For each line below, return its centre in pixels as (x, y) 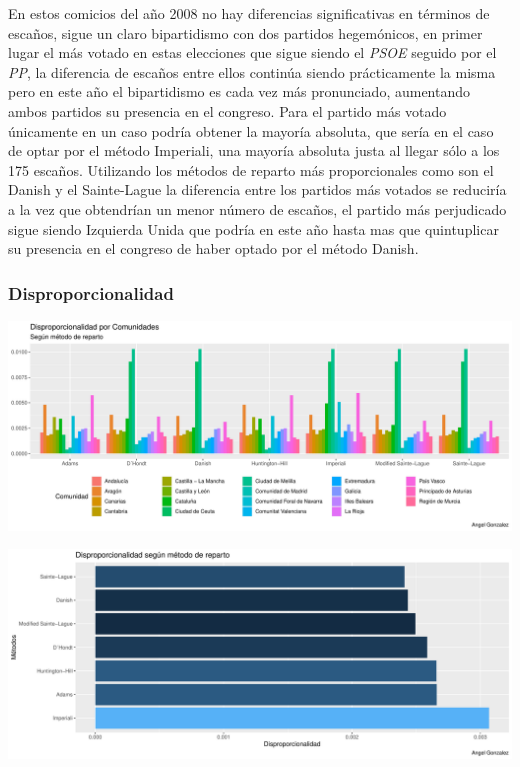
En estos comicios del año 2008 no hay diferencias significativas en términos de (249, 13)
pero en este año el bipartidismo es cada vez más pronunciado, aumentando (239, 91)
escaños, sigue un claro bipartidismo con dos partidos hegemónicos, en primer (245, 32)
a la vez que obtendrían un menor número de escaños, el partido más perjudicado (257, 208)
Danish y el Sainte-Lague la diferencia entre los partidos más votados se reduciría (257, 189)
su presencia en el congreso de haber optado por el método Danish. (213, 248)
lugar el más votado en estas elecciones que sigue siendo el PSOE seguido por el (252, 52)
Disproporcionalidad (91, 292)
